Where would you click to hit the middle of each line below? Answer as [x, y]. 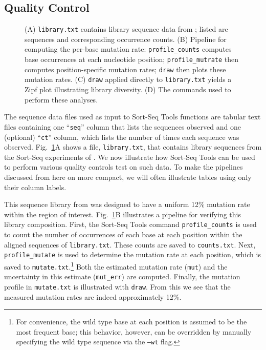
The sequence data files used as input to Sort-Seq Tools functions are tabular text [132, 117]
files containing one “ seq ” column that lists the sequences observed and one [123, 126]
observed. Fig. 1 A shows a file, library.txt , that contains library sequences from [133, 147]
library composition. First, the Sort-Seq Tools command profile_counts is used [130, 224]
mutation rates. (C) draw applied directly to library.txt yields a [128, 79]
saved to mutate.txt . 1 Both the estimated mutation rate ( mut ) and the [116, 265]
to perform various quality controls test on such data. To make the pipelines [124, 167]
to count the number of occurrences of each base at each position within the [123, 234]
